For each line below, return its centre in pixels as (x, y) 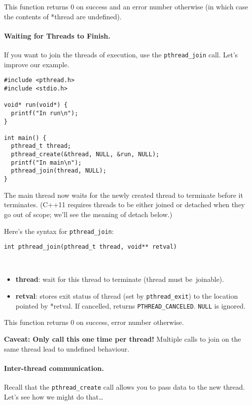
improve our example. (37, 64)
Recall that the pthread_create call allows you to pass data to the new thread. (125, 386)
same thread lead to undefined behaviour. (67, 348)
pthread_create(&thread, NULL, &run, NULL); (85, 155)
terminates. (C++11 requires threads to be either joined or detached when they (125, 204)
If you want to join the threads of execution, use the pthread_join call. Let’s (121, 54)
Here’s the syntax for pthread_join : (59, 231)
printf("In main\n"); (46, 162)
